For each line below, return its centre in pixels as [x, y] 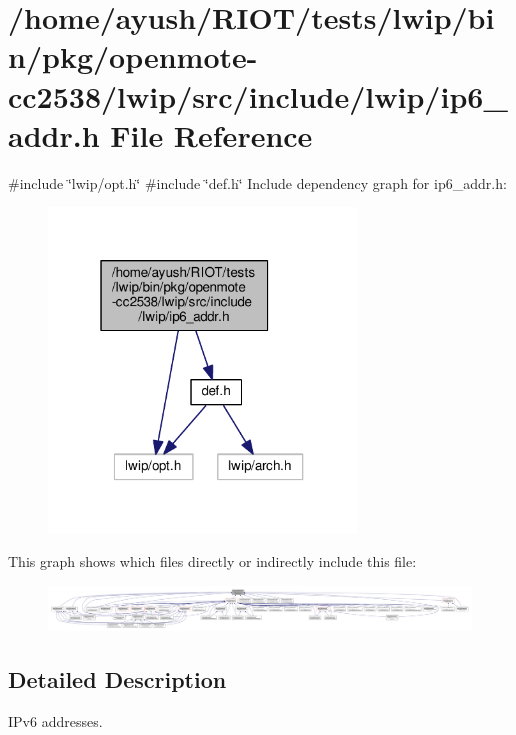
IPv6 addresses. [55, 720]
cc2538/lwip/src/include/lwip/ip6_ [258, 95]
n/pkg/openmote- [133, 56]
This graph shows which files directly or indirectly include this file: [212, 561]
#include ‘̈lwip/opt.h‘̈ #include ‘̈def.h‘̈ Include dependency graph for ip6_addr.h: [257, 182]
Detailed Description [117, 679]
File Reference [211, 134]
